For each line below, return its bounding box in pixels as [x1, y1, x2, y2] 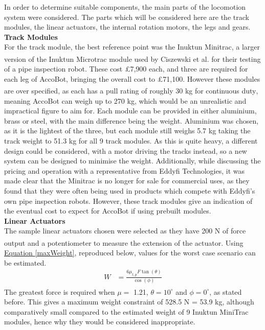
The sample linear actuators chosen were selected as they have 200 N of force [4, 225, 246, 236]
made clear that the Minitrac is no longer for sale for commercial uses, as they [4, 175, 250, 186]
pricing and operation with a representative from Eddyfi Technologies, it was [4, 165, 245, 176]
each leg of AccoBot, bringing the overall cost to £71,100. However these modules [4, 73, 260, 84]
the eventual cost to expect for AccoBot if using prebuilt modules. [4, 205, 211, 216]
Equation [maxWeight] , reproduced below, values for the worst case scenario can [4, 247, 256, 258]
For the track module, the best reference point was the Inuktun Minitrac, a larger [4, 41, 260, 52]
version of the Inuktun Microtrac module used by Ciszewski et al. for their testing [4, 53, 261, 64]
